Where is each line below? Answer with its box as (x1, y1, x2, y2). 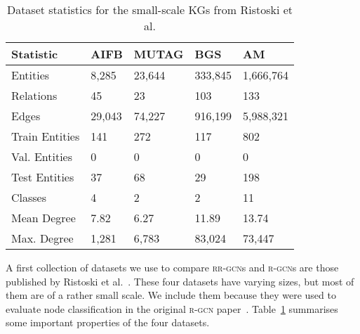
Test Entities (11, 169, 74, 185)
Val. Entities (11, 148, 72, 165)
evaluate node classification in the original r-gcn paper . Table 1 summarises (6, 301, 338, 316)
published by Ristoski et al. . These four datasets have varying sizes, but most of (6, 274, 354, 288)
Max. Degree (11, 230, 74, 246)
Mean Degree (11, 210, 76, 226)
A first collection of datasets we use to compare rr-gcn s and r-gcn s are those (6, 260, 339, 274)
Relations (11, 87, 58, 103)
